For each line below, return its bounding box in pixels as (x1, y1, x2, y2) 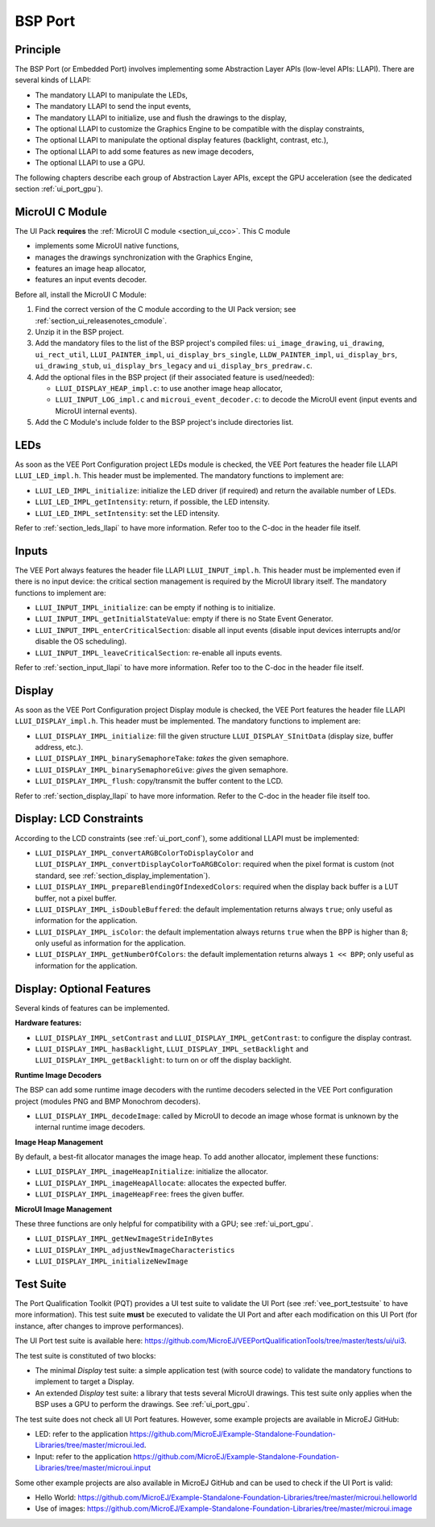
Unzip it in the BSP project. (35, 327, 124, 336)
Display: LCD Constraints (14, 812, 144, 826)
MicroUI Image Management (14, 1204, 113, 1213)
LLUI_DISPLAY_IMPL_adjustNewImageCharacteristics (35, 1246, 235, 1254)
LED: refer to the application (35, 1429, 128, 1438)
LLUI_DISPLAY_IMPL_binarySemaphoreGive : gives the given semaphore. (35, 764, 288, 774)
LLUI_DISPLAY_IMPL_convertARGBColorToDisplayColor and (35, 847, 254, 858)
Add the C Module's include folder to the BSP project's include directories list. (35, 418, 294, 427)
